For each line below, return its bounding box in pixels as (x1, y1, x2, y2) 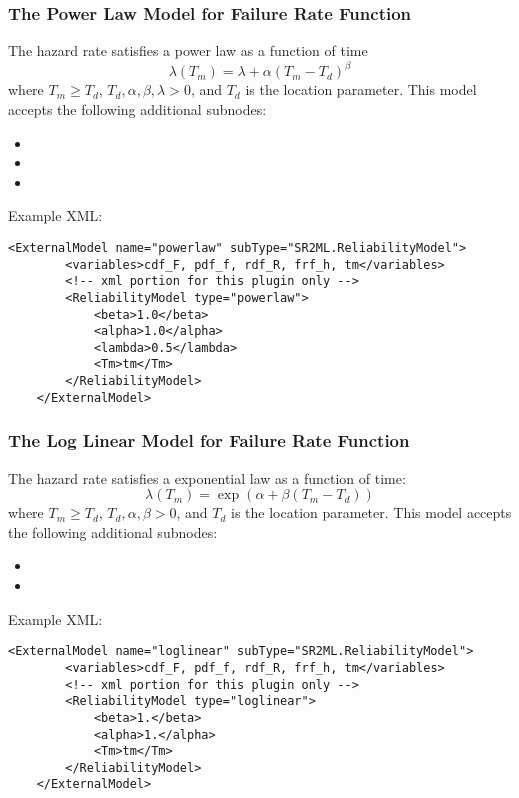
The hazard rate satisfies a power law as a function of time (8, 40, 368, 61)
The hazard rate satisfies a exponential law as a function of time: (8, 467, 406, 488)
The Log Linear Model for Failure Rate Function (8, 428, 410, 453)
